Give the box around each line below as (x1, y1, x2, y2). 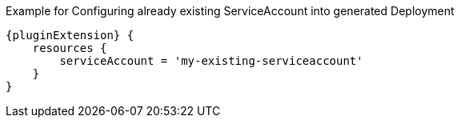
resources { (32, 42, 107, 54)
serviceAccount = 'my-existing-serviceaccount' (59, 54, 363, 67)
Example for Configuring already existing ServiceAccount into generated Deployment (6, 4, 455, 18)
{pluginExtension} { (6, 29, 134, 42)
